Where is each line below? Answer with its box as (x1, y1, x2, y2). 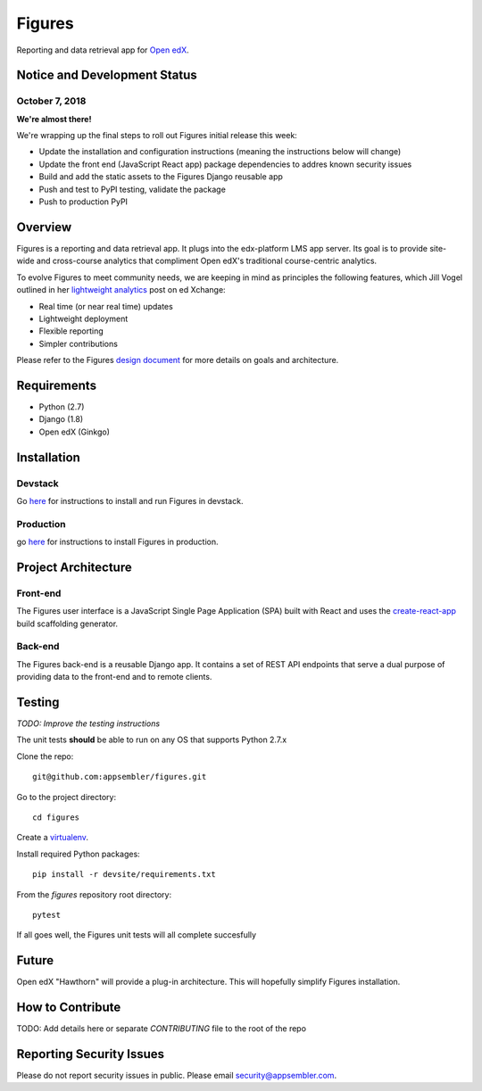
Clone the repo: (16, 750, 74, 762)
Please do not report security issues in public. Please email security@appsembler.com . (16, 1070, 337, 1081)
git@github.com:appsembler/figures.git (32, 772, 207, 782)
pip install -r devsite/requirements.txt (32, 870, 216, 880)
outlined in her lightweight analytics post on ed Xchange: (16, 285, 227, 295)
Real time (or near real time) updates (38, 301, 173, 311)
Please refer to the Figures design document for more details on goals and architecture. (16, 355, 339, 366)
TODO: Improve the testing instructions (16, 718, 161, 729)
